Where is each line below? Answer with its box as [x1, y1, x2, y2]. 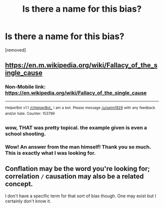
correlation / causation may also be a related [5, 172, 144, 181]
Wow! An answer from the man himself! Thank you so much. [5, 143, 151, 150]
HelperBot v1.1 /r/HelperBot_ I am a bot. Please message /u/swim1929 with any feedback [5, 105, 155, 110]
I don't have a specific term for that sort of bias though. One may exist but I [5, 193, 156, 199]
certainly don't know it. [5, 198, 51, 204]
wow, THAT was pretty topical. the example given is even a [5, 124, 147, 131]
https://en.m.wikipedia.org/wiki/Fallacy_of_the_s [5, 61, 158, 69]
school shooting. [5, 130, 46, 137]
